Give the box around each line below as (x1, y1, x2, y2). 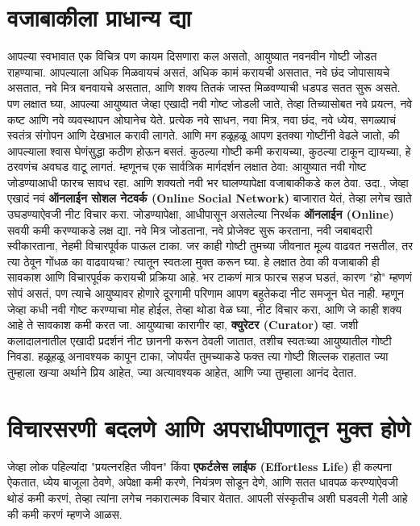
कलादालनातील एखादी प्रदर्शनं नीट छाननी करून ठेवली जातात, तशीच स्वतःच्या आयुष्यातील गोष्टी (7, 332, 392, 349)
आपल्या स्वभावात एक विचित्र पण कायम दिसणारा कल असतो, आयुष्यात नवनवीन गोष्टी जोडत (7, 48, 377, 65)
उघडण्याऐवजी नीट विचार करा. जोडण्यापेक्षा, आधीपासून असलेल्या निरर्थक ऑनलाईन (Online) (7, 206, 394, 223)
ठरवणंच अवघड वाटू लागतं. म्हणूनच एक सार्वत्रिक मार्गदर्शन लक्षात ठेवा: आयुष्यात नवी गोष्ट (7, 158, 367, 175)
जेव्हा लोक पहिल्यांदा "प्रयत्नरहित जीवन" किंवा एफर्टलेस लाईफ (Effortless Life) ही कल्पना (7, 457, 392, 474)
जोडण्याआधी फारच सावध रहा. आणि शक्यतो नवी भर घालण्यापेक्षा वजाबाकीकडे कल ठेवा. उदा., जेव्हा (7, 173, 409, 190)
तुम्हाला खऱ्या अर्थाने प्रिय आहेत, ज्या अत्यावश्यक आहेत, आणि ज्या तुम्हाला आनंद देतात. (7, 364, 357, 380)
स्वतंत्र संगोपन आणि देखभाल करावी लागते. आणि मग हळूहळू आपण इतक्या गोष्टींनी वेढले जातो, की (7, 127, 400, 144)
